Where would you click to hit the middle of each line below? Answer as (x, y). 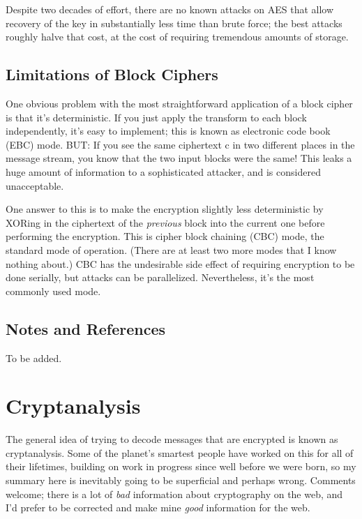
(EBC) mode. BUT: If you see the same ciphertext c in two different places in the (180, 144)
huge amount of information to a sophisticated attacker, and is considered (163, 171)
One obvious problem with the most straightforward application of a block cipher (179, 103)
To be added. (34, 358)
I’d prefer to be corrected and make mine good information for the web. (158, 507)
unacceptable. (35, 185)
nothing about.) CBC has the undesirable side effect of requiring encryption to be (180, 263)
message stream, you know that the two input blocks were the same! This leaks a (179, 158)
